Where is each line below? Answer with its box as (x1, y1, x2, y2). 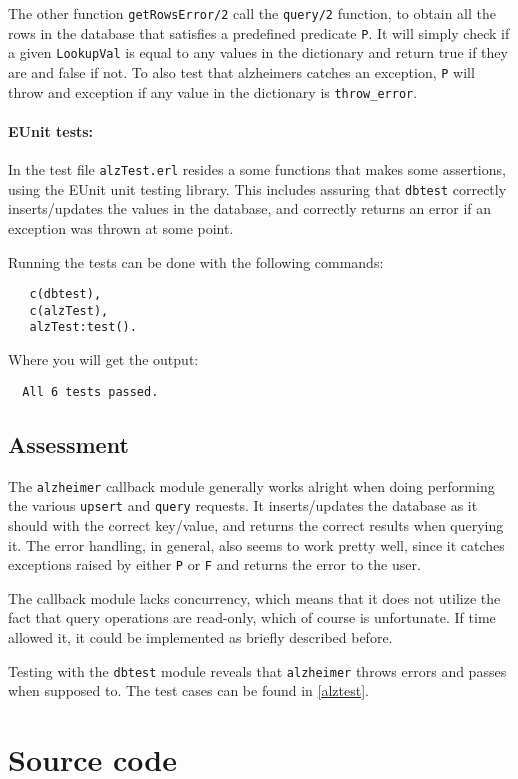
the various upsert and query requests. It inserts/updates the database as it (8, 495, 478, 516)
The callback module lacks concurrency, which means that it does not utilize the (8, 587, 501, 608)
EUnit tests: (8, 120, 94, 141)
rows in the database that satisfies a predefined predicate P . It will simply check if (8, 22, 510, 43)
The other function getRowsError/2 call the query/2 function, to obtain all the (8, 3, 496, 23)
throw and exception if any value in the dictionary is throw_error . (8, 81, 418, 102)
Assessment (8, 428, 129, 459)
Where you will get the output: (8, 349, 199, 370)
